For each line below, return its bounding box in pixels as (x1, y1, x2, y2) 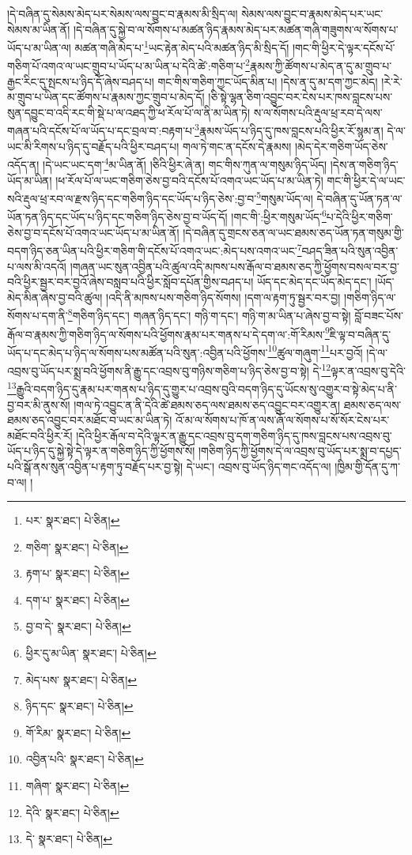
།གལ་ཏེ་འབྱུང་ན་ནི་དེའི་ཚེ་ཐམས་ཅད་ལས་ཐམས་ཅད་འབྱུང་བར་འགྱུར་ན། (74, 396, 341, 412)
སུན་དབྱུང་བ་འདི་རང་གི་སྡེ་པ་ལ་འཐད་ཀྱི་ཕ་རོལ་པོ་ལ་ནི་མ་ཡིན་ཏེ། (7, 104, 251, 120)
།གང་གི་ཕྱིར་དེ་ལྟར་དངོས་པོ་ (292, 39, 395, 55)
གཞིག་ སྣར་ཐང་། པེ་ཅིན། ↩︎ (25, 778, 130, 794)
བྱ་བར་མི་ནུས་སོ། (7, 396, 70, 412)
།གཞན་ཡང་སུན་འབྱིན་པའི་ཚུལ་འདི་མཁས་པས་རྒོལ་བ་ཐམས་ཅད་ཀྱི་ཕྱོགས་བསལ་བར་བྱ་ (70, 258, 399, 274)
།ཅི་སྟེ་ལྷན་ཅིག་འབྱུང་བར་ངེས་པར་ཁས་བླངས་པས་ (208, 89, 393, 105)
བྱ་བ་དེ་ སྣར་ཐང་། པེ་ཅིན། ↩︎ (25, 618, 131, 635)
